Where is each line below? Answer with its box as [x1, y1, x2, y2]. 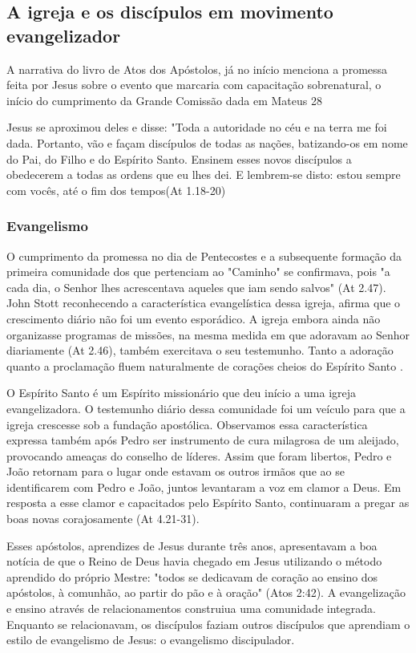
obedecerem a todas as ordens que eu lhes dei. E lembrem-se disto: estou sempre [6, 166, 401, 183]
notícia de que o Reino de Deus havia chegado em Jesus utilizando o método [6, 553, 382, 570]
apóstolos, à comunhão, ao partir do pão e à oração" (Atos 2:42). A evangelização [6, 584, 406, 601]
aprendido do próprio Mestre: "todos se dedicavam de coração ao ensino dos [6, 568, 378, 585]
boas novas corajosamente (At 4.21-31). [6, 510, 200, 527]
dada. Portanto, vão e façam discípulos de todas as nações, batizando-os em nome [6, 134, 408, 151]
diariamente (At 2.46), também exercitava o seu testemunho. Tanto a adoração [6, 342, 394, 359]
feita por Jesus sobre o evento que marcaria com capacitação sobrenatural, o [6, 76, 382, 93]
